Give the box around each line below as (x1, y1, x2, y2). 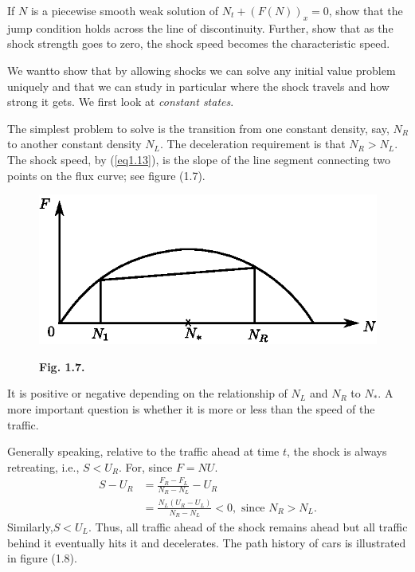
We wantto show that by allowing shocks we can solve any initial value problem (7, 61, 396, 78)
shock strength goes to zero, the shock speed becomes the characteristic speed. (7, 35, 390, 52)
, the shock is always (287, 443, 387, 460)
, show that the (328, 2, 403, 18)
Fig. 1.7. (39, 358, 85, 374)
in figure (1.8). (7, 550, 77, 566)
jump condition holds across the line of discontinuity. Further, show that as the (7, 19, 393, 36)
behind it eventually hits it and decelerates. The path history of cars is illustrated (7, 534, 406, 550)
